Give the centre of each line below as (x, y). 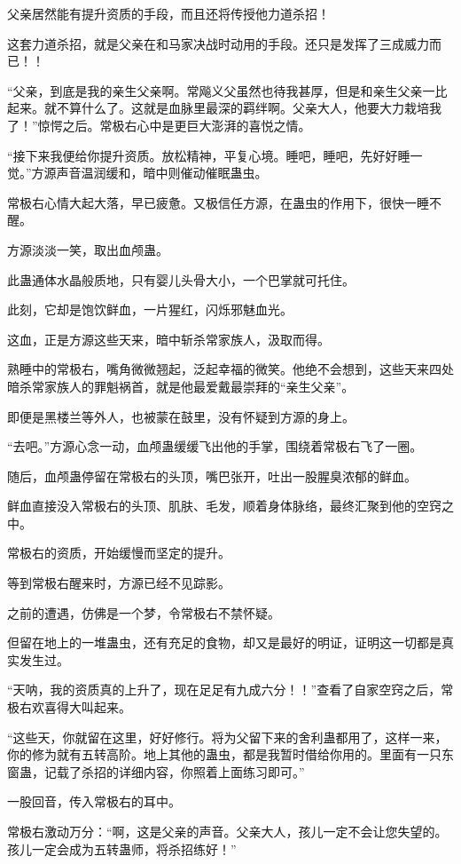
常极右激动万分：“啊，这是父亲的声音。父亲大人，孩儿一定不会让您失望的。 (227, 831)
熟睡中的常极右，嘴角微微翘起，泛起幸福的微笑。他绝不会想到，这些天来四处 (230, 369)
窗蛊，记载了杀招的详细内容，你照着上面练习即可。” (156, 771)
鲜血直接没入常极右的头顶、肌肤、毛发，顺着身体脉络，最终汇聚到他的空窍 (224, 506)
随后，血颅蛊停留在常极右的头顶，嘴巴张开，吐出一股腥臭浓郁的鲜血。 (212, 476)
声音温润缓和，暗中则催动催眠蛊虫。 (162, 173)
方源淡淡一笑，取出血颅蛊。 (88, 249)
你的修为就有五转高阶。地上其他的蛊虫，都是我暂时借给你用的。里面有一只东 (230, 754)
